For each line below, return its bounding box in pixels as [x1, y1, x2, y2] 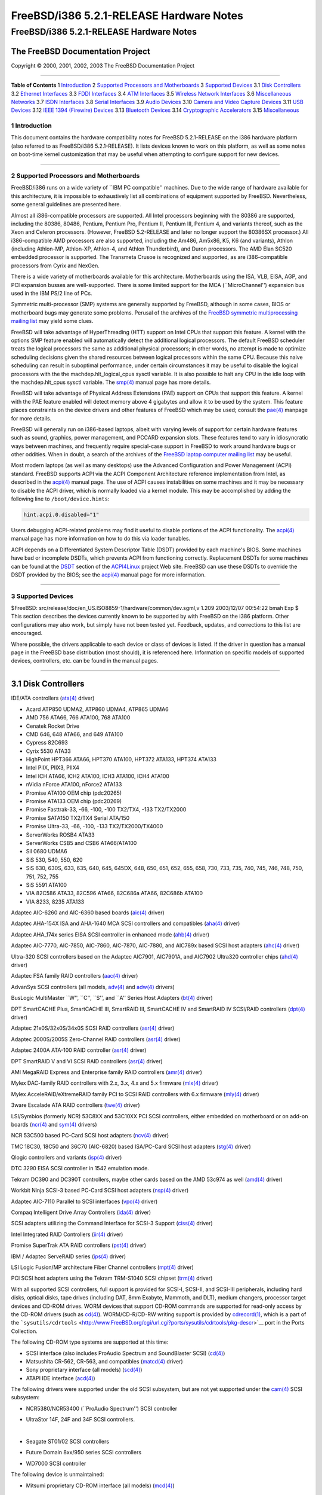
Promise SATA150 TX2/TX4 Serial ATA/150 [26, 814, 130, 822]
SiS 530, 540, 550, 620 [26, 856, 83, 864]
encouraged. [11, 630, 43, 637]
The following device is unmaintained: [11, 1471, 104, 1478]
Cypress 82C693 [26, 739, 69, 746]
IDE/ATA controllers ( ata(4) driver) [11, 694, 95, 702]
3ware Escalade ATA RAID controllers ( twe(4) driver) [11, 1102, 140, 1109]
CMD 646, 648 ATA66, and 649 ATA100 [26, 730, 123, 738]
